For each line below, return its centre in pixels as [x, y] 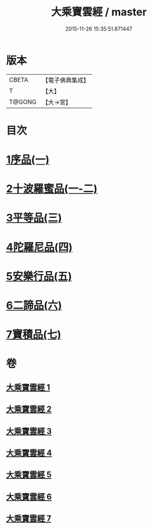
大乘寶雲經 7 [29, 519]
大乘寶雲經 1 [28, 387]
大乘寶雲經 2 [29, 409]
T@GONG [23, 102]
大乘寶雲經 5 [29, 475]
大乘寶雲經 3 [29, 431]
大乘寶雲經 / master [99, 12]
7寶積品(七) [34, 335]
